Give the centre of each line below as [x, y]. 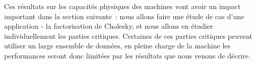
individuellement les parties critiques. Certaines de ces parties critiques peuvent [128, 36]
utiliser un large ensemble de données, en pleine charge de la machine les [118, 46]
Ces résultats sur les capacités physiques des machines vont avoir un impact [122, 6]
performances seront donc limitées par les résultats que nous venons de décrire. [127, 55]
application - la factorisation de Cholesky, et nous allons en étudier [109, 26]
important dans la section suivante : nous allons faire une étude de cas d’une [124, 16]
